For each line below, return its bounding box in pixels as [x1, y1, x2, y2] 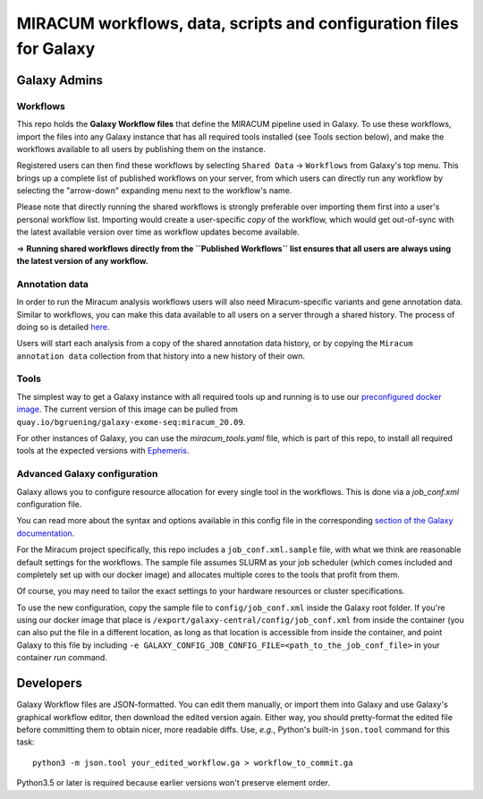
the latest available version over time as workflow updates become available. [16, 226, 300, 237]
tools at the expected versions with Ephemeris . [16, 446, 190, 456]
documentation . [16, 528, 75, 539]
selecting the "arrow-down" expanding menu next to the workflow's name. [16, 185, 292, 196]
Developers [16, 676, 82, 691]
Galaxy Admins [16, 72, 103, 88]
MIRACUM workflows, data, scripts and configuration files [16, 13, 460, 33]
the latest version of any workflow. [16, 256, 148, 267]
